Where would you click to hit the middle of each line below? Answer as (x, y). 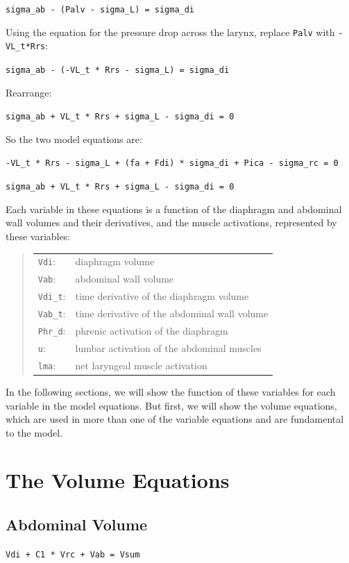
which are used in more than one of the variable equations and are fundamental (175, 419)
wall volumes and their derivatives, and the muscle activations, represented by (171, 222)
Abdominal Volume (77, 524)
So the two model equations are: (74, 138)
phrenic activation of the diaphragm (152, 330)
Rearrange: (29, 92)
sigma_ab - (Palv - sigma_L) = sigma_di (100, 10)
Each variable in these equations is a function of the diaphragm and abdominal (174, 209)
